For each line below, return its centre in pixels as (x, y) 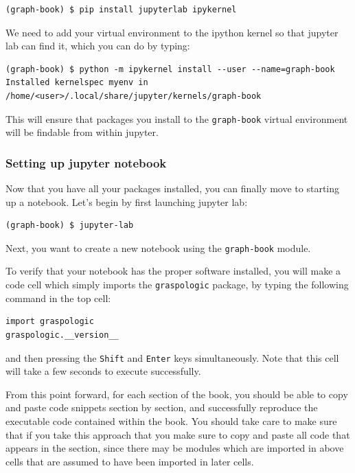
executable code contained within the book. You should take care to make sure (171, 420)
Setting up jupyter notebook (86, 162)
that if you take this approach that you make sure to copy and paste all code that (178, 434)
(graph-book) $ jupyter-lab (70, 226)
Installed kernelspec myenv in (77, 83)
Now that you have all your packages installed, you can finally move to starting (173, 188)
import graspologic (50, 322)
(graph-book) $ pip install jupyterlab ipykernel (121, 10)
